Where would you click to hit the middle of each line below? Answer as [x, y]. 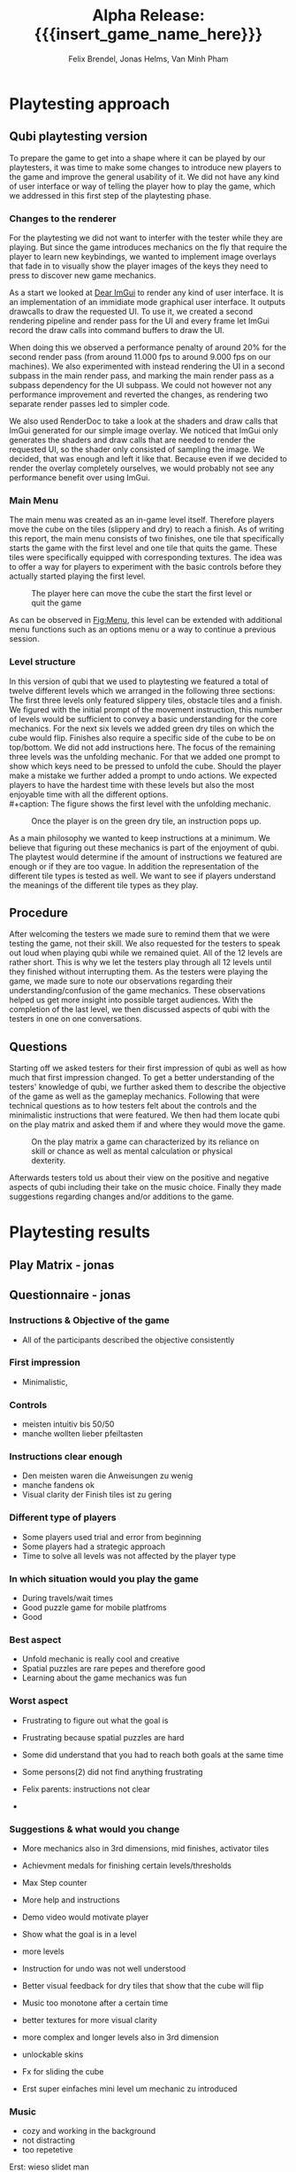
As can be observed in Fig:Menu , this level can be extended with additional [146, 620]
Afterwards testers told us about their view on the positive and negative [139, 1178]
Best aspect [35, 1639]
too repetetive [47, 2150]
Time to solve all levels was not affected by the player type [129, 1555]
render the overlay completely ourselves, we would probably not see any [142, 468]
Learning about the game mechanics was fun [104, 1678]
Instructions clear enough [66, 1457]
